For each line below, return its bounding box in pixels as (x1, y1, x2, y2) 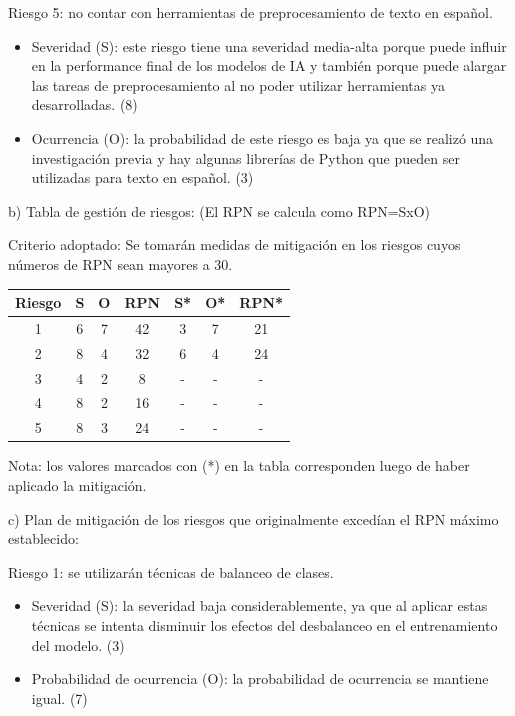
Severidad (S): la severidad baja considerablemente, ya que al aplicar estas (31, 595, 488, 616)
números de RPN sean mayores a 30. (8, 253, 233, 274)
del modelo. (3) (31, 634, 125, 655)
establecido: (8, 528, 79, 549)
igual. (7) (31, 687, 88, 708)
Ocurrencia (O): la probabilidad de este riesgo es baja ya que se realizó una (31, 127, 494, 148)
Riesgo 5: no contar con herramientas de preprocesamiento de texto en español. (8, 2, 493, 22)
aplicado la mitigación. (8, 474, 147, 495)
